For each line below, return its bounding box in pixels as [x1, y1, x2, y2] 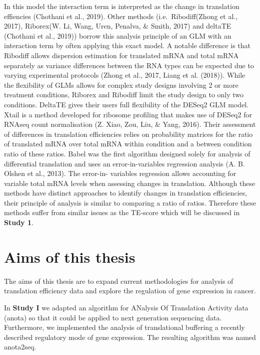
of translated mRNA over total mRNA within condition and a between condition [4, 138, 252, 149]
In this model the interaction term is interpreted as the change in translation [4, 1, 239, 11]
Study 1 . [4, 217, 33, 228]
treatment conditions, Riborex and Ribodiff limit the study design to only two [4, 89, 244, 100]
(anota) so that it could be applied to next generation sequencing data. [4, 312, 222, 322]
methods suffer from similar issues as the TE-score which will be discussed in [4, 207, 240, 218]
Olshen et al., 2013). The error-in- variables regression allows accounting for [4, 168, 236, 179]
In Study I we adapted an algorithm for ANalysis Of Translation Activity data [4, 302, 248, 312]
